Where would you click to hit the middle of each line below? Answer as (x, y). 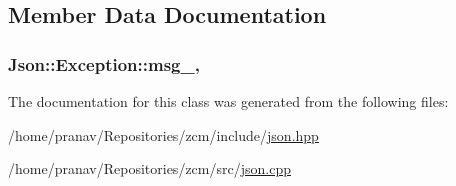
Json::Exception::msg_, (104, 63)
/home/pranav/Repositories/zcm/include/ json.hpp (163, 134)
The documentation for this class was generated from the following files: (228, 101)
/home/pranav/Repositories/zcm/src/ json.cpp (149, 168)
